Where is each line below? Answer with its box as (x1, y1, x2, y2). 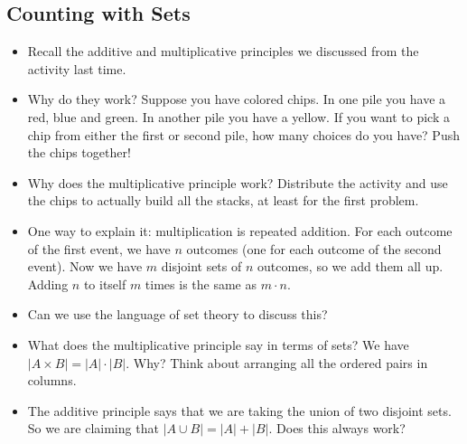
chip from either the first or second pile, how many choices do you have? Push (27, 125, 460, 144)
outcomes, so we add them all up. (257, 257, 444, 276)
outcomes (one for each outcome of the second (186, 239, 442, 258)
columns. (27, 371, 77, 390)
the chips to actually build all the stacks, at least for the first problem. (27, 191, 419, 210)
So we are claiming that (27, 419, 159, 438)
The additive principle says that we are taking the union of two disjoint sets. (27, 401, 452, 420)
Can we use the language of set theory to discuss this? (27, 305, 328, 324)
